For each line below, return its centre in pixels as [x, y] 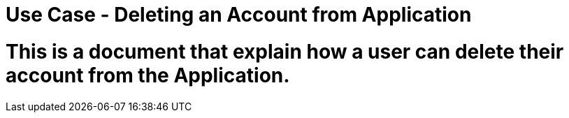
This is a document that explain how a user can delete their [285, 51]
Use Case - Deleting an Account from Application [239, 15]
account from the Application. [148, 75]
